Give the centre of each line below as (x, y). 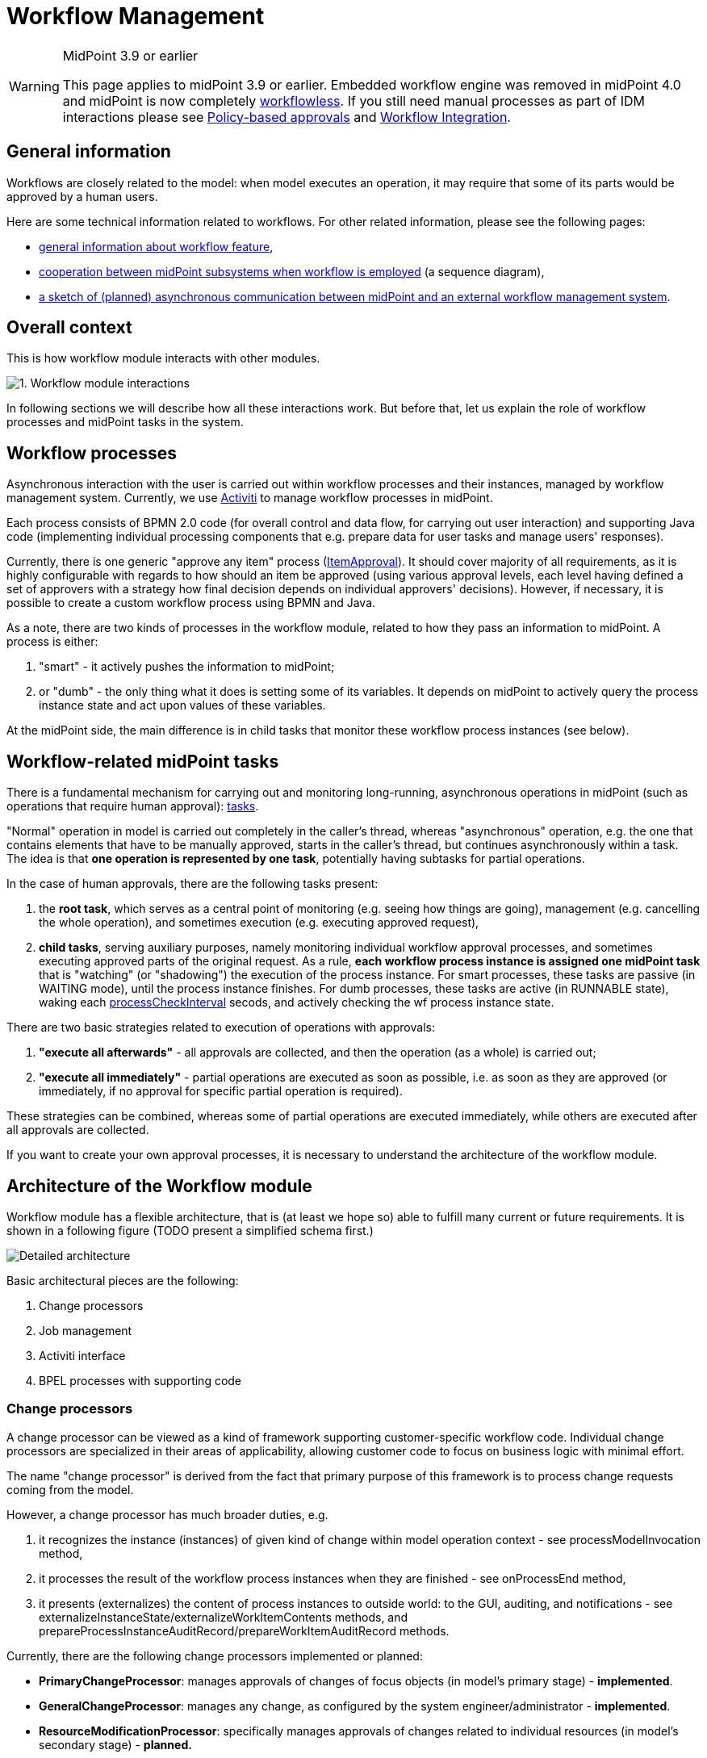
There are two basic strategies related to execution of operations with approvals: (221, 1028)
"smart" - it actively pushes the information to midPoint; (187, 667)
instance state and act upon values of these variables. (182, 705)
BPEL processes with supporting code (140, 1380)
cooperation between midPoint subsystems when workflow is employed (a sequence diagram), (292, 271)
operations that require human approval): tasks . (133, 806)
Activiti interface (82, 1355)
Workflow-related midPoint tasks (143, 761)
